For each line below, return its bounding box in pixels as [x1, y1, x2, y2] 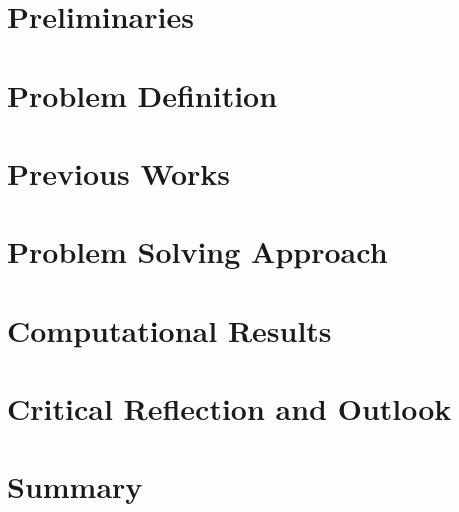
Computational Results [7, 309, 332, 350]
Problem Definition [7, 74, 278, 115]
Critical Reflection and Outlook [7, 388, 452, 429]
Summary [7, 466, 143, 507]
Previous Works [7, 152, 231, 193]
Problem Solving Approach [7, 231, 388, 272]
